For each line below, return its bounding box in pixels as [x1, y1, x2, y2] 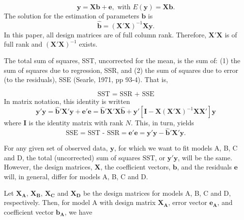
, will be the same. [178, 152, 232, 162]
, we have [64, 206, 92, 217]
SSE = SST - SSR [66, 130, 120, 137]
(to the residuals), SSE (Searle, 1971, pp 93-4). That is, [4, 74, 168, 85]
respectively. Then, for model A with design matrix [4, 197, 156, 207]
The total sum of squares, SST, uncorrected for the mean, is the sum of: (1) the [4, 55, 241, 65]
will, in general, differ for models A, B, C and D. [4, 171, 148, 181]
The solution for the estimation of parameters [4, 11, 139, 20]
